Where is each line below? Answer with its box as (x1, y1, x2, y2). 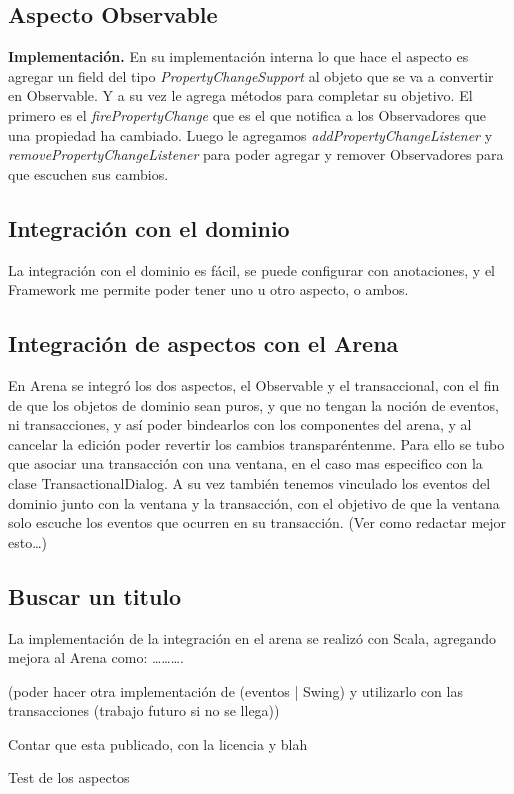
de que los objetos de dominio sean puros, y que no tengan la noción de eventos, (8, 394, 499, 415)
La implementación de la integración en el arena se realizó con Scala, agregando (8, 627, 497, 648)
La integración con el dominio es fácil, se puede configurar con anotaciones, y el (8, 259, 496, 280)
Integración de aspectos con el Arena (8, 328, 399, 359)
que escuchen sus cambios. (8, 163, 169, 184)
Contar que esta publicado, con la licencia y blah (8, 733, 308, 754)
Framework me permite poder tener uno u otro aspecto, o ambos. (8, 279, 409, 300)
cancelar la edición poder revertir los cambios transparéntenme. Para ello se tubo (8, 433, 505, 454)
